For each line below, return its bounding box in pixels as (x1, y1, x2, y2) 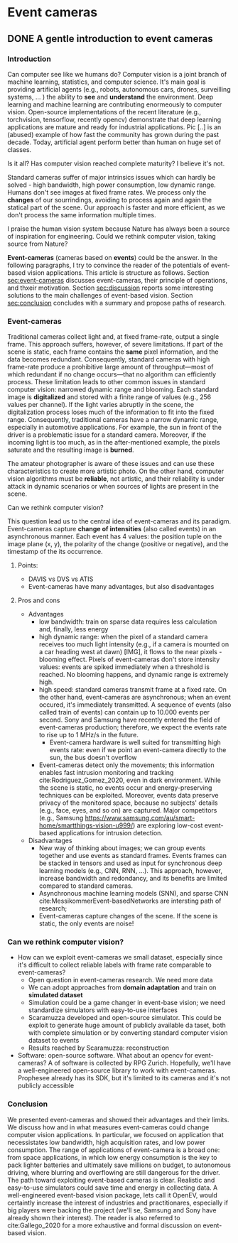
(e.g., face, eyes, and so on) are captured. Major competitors (38, 806, 217, 815)
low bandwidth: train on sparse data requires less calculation (38, 617, 217, 626)
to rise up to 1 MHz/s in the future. (38, 731, 139, 739)
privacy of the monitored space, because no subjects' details (38, 798, 218, 807)
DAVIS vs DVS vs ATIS (28, 575, 94, 583)
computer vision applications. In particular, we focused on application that (7, 1130, 224, 1139)
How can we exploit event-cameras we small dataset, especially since (17, 953, 223, 962)
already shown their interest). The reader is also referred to (7, 1213, 180, 1222)
